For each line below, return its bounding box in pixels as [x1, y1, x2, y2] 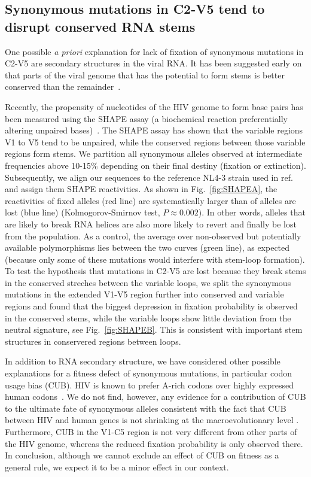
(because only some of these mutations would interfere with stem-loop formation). [5, 253, 305, 265]
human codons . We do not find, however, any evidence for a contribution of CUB [5, 390, 306, 403]
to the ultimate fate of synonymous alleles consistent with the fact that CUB [5, 402, 286, 414]
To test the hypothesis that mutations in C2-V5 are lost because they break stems [5, 265, 306, 277]
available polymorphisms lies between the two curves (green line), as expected [5, 241, 290, 254]
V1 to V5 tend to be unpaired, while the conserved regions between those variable [5, 135, 306, 148]
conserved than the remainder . [5, 80, 121, 93]
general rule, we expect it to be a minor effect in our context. [5, 460, 229, 473]
